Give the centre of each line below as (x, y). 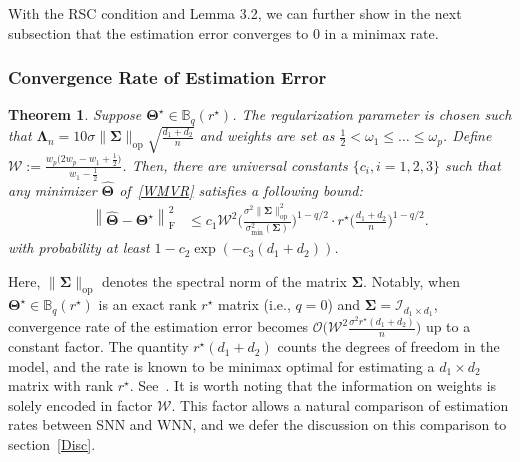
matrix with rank (61, 385)
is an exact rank (147, 304)
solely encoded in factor (80, 404)
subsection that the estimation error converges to (158, 32)
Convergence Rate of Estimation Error (167, 77)
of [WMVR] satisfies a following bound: (241, 189)
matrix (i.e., (254, 304)
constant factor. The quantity (98, 346)
